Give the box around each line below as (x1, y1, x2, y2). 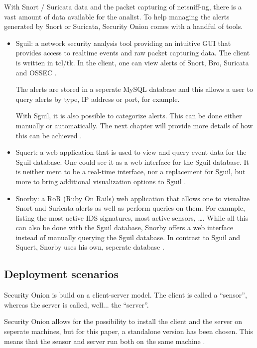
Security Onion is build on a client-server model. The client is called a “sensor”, (4, 290, 247, 300)
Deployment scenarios (4, 266, 119, 282)
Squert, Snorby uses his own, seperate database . (15, 242, 164, 252)
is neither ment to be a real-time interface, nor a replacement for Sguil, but (15, 166, 246, 177)
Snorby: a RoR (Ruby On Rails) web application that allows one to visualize (15, 193, 250, 203)
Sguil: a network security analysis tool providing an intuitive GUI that (15, 37, 231, 48)
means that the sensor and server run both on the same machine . (4, 336, 205, 346)
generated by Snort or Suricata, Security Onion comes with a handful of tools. (4, 21, 243, 31)
